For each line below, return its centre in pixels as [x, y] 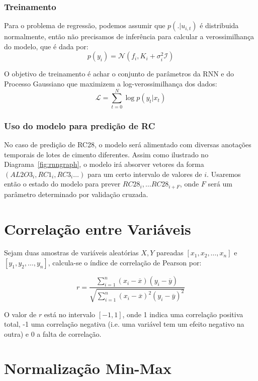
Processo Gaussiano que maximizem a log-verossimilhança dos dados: [111, 83]
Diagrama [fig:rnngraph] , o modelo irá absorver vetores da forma [104, 164]
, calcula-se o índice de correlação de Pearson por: [125, 263]
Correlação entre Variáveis [98, 228]
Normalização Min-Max [88, 368]
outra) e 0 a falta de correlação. [53, 334]
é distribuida [219, 25]
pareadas [170, 253]
